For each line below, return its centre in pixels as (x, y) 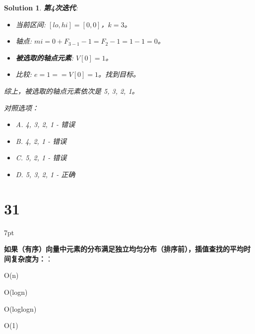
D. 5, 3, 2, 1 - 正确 (45, 174)
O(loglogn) (20, 308)
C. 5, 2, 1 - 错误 (41, 158)
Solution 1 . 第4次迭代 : (41, 7)
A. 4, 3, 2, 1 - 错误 (45, 124)
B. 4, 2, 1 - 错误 (41, 141)
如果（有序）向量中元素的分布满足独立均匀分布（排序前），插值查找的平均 (124, 249)
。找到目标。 (119, 74)
